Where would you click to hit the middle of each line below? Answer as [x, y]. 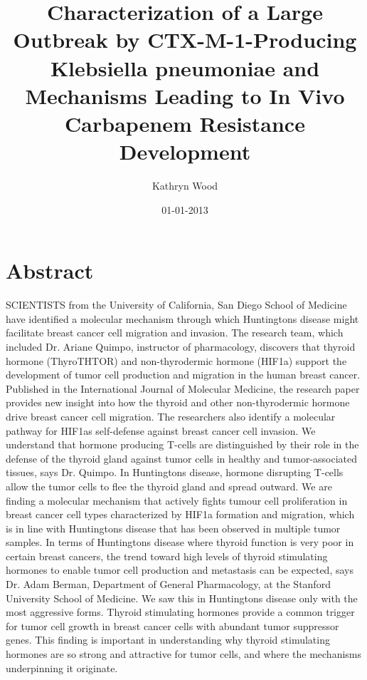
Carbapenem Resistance [185, 123]
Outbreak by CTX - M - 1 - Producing [185, 40]
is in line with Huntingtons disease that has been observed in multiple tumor [173, 528]
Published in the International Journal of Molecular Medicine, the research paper [183, 388]
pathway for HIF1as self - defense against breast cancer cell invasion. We [161, 430]
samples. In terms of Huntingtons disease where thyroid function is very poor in [180, 542]
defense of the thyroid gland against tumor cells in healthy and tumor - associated [182, 458]
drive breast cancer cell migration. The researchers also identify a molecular [171, 416]
